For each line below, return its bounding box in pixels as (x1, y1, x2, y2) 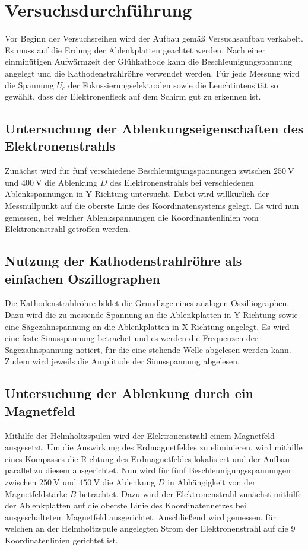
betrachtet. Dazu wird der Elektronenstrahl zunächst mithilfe (79, 487, 302, 500)
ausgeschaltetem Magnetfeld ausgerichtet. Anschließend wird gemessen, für (5, 510, 277, 523)
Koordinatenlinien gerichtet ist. (5, 533, 118, 546)
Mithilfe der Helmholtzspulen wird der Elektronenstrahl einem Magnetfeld (5, 429, 275, 441)
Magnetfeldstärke (5, 487, 68, 500)
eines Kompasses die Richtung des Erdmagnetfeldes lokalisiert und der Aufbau (5, 452, 290, 465)
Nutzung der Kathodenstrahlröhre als (5, 252, 242, 270)
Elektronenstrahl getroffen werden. (5, 222, 131, 235)
